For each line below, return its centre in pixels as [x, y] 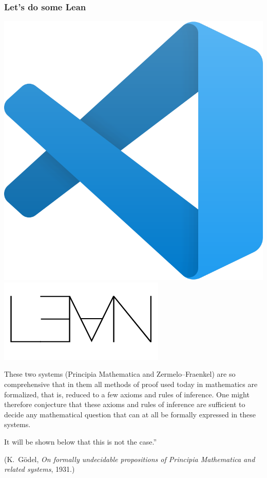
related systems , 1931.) [40, 469]
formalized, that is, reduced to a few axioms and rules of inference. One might [127, 394]
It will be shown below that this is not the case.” [80, 441]
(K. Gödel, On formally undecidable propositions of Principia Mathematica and [130, 459]
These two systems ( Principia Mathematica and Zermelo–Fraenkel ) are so [120, 374]
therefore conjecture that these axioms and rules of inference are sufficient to [125, 404]
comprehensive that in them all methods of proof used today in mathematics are [131, 384]
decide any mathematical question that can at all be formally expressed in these [130, 414]
